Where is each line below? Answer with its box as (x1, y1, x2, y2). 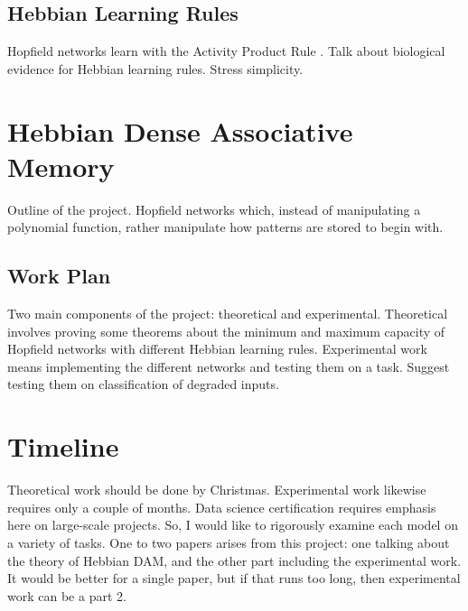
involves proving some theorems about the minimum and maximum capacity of (7, 321, 445, 340)
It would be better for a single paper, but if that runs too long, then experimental (7, 569, 461, 588)
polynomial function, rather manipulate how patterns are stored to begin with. (7, 218, 444, 236)
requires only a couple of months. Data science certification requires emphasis (7, 497, 436, 516)
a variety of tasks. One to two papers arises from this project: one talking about (7, 532, 450, 551)
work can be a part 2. (7, 586, 126, 605)
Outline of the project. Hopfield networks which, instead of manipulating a (7, 199, 421, 218)
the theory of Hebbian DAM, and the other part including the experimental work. (7, 551, 462, 569)
